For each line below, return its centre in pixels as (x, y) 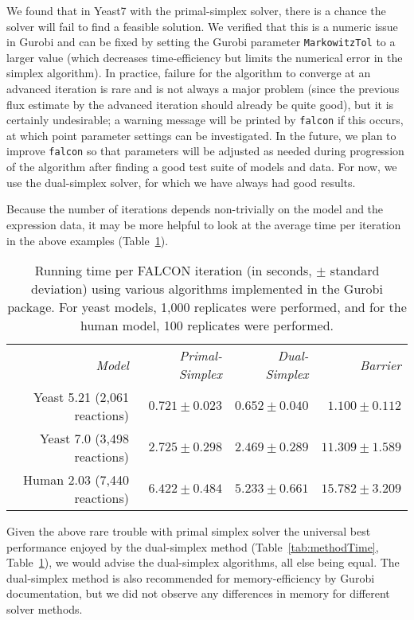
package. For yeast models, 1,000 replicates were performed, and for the (207, 307)
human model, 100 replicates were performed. (207, 326)
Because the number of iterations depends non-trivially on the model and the (195, 209)
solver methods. (45, 609)
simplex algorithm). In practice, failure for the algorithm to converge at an (189, 73)
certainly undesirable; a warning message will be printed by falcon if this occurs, (205, 120)
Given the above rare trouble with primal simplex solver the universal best (189, 531)
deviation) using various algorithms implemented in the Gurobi (207, 289)
